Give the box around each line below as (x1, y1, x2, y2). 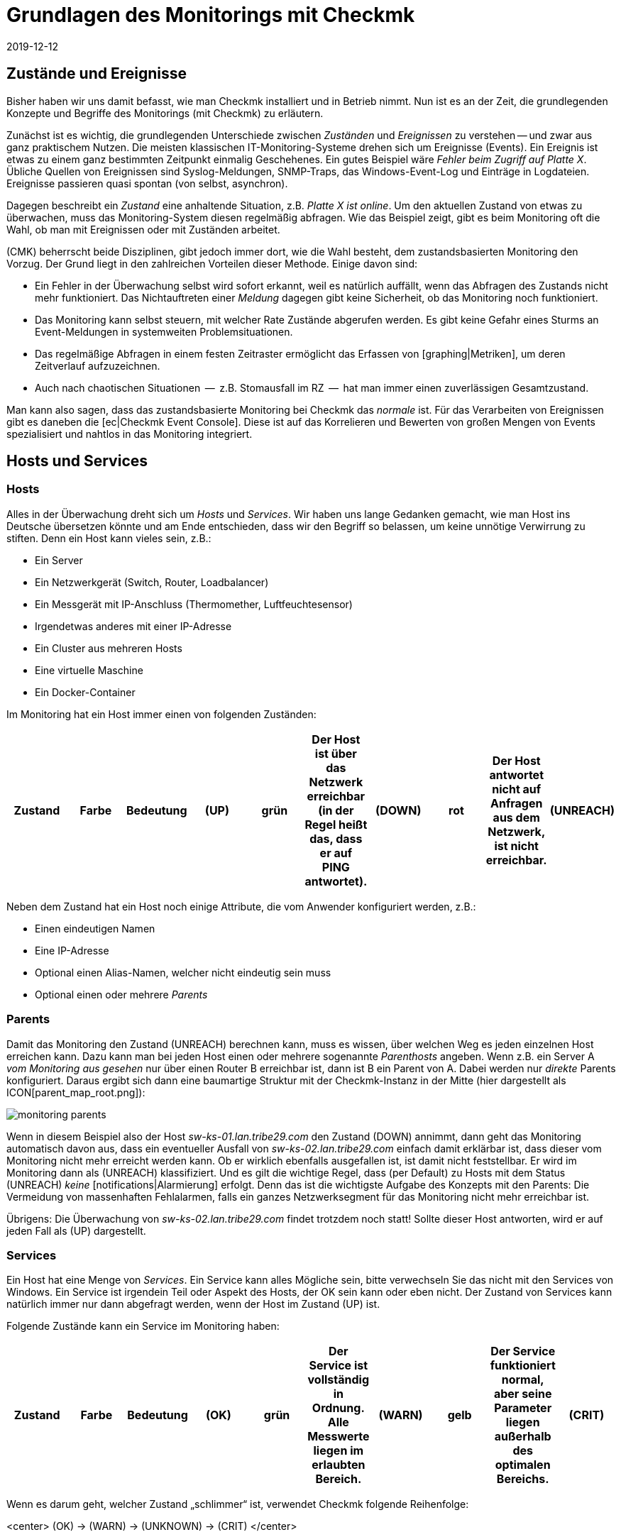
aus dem (493, 810, 540, 825)
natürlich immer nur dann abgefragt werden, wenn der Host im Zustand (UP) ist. (6, 1298, 380, 1311)
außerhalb (494, 1429, 551, 1444)
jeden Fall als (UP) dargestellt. (6, 1224, 146, 1237)
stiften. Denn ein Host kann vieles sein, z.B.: (6, 531, 211, 544)
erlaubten (312, 1458, 366, 1472)
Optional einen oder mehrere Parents (35, 988, 208, 1001)
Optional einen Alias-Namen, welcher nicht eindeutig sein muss (35, 966, 331, 979)
